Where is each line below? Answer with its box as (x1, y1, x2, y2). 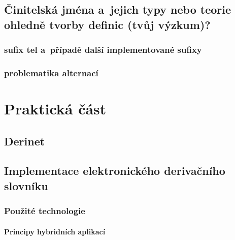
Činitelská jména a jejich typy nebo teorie (4, 2, 231, 17)
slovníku (4, 177, 48, 193)
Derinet (4, 133, 45, 148)
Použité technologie (4, 204, 85, 217)
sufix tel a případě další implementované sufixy (4, 43, 202, 56)
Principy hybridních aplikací (4, 226, 106, 236)
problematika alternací (4, 66, 98, 79)
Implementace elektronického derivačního (4, 163, 225, 178)
